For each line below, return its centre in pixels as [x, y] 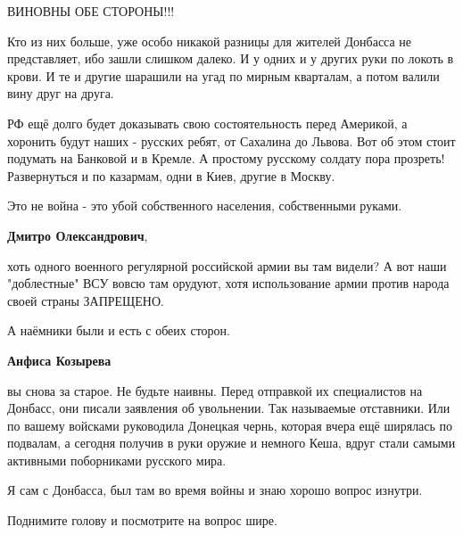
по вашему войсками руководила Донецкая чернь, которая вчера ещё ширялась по [230, 425]
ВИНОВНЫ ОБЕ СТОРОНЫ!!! [91, 11]
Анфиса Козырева [59, 360]
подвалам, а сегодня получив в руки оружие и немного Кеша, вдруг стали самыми [231, 443]
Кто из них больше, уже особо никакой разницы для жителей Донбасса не [210, 41]
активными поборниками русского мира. [117, 460]
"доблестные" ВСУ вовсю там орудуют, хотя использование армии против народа [228, 283]
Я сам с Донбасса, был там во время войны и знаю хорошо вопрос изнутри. [215, 490]
